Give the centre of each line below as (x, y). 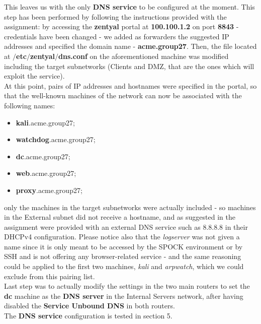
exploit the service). (34, 76)
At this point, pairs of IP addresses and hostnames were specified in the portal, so (130, 85)
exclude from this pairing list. (50, 276)
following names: (30, 105)
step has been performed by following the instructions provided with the (115, 16)
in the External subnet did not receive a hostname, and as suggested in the (120, 217)
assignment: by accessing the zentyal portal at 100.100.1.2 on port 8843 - (121, 26)
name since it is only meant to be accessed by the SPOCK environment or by (123, 246)
